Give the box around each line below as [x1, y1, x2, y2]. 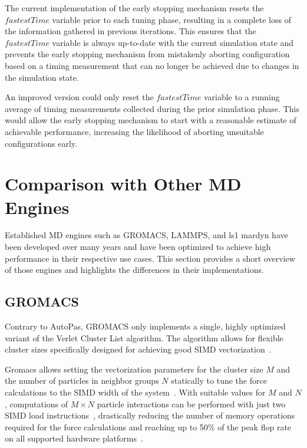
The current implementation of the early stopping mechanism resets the [5, 2, 264, 14]
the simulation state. [5, 71, 79, 83]
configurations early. [5, 137, 78, 149]
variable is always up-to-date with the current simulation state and [52, 36, 294, 48]
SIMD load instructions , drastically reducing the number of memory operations [5, 409, 295, 421]
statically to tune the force [171, 374, 267, 387]
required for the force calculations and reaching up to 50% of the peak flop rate [5, 420, 292, 433]
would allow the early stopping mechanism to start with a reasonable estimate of [5, 114, 296, 126]
